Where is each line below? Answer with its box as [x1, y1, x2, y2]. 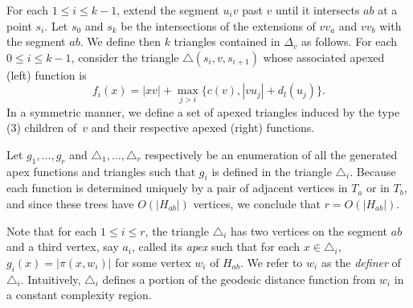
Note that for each [6, 222, 97, 239]
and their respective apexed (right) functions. [91, 119, 315, 136]
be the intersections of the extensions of [121, 17, 316, 34]
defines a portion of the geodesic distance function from [102, 270, 376, 287]
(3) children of [6, 119, 77, 136]
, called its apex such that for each [132, 238, 301, 255]
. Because [350, 162, 396, 179]
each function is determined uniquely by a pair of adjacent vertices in [6, 179, 348, 196]
